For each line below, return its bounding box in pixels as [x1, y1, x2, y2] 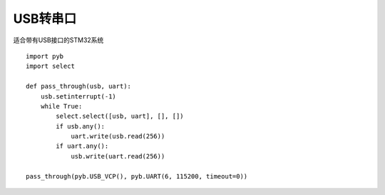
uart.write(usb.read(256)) [71, 132, 165, 141]
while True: [40, 102, 83, 110]
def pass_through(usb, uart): [26, 82, 132, 91]
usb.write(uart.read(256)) [71, 152, 165, 160]
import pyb [26, 52, 64, 60]
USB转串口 [13, 11, 77, 26]
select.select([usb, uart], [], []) [56, 112, 185, 121]
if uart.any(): [56, 142, 109, 150]
